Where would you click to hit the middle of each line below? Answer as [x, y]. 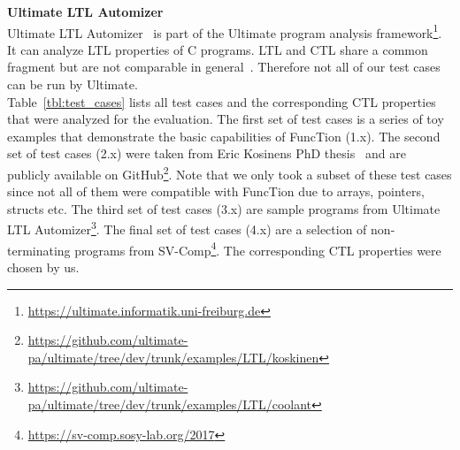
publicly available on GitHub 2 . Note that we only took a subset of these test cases [230, 173]
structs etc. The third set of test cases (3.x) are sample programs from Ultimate [224, 208]
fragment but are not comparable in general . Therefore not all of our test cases [224, 67]
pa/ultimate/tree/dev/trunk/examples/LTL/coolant [170, 404]
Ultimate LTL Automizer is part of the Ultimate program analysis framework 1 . [225, 31]
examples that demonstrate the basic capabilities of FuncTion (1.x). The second [224, 136]
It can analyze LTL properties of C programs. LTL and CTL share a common [218, 49]
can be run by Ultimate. [73, 84]
